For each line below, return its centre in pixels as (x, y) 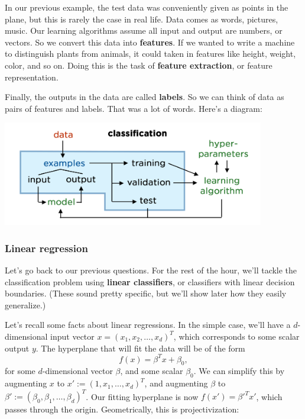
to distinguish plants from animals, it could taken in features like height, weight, (150, 54)
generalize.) (25, 304)
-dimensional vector (77, 371)
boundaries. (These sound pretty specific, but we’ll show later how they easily (146, 293)
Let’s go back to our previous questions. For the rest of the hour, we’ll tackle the (151, 270)
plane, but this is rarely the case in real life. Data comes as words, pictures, (142, 19)
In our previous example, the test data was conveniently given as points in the (147, 7)
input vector (72, 336)
